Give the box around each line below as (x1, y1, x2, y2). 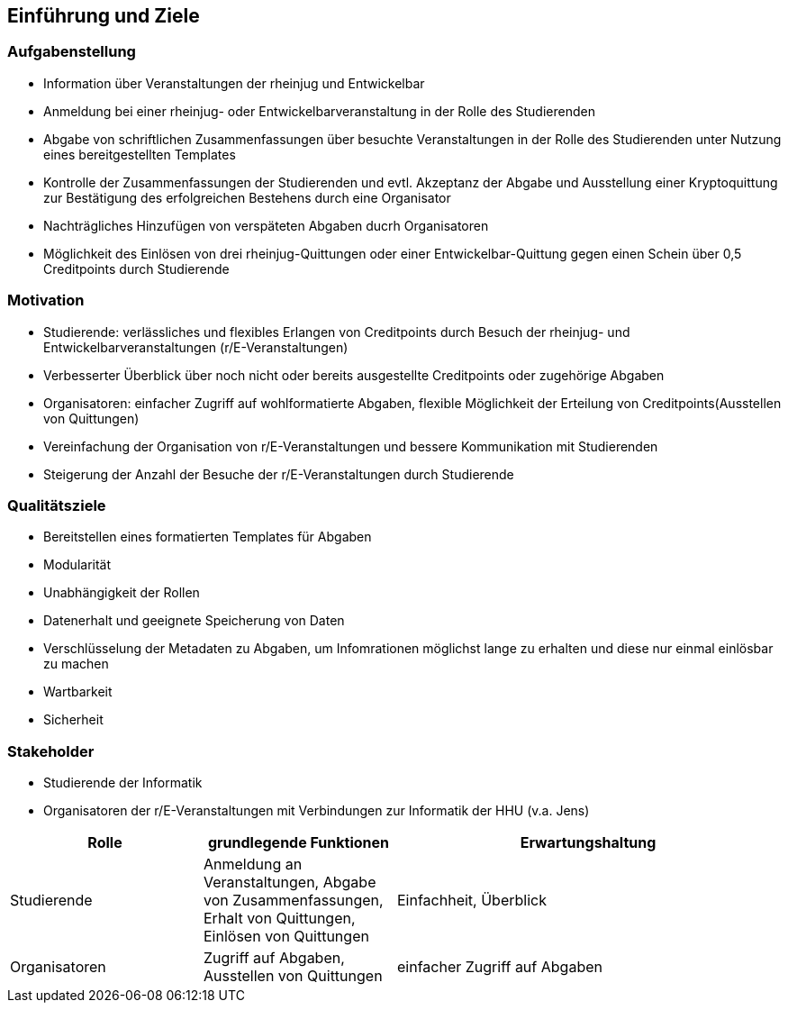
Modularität (43, 557, 112, 573)
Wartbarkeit (43, 684, 113, 700)
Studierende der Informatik (43, 775, 203, 791)
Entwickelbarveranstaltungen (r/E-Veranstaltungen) (43, 339, 349, 355)
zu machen (43, 656, 109, 672)
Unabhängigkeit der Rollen (43, 585, 200, 601)
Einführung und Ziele (7, 5, 200, 27)
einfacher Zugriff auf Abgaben (397, 958, 602, 977)
